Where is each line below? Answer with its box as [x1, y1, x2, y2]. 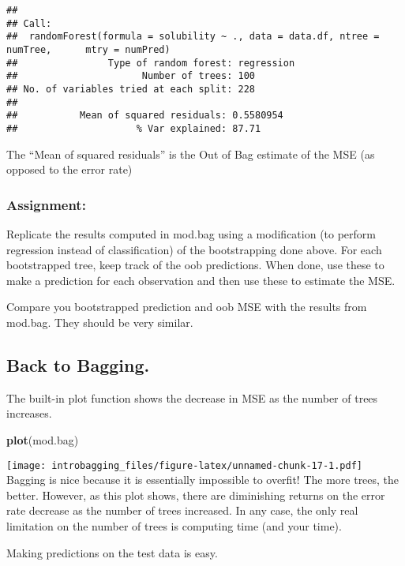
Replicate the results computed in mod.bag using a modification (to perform [6, 225, 377, 242]
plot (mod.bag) [6, 431, 79, 448]
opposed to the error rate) [6, 161, 133, 178]
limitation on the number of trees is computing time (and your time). [6, 517, 342, 534]
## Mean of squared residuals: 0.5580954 [6, 110, 283, 122]
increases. [6, 405, 52, 422]
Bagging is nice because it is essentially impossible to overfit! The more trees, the [6, 471, 399, 488]
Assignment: [6, 194, 86, 214]
